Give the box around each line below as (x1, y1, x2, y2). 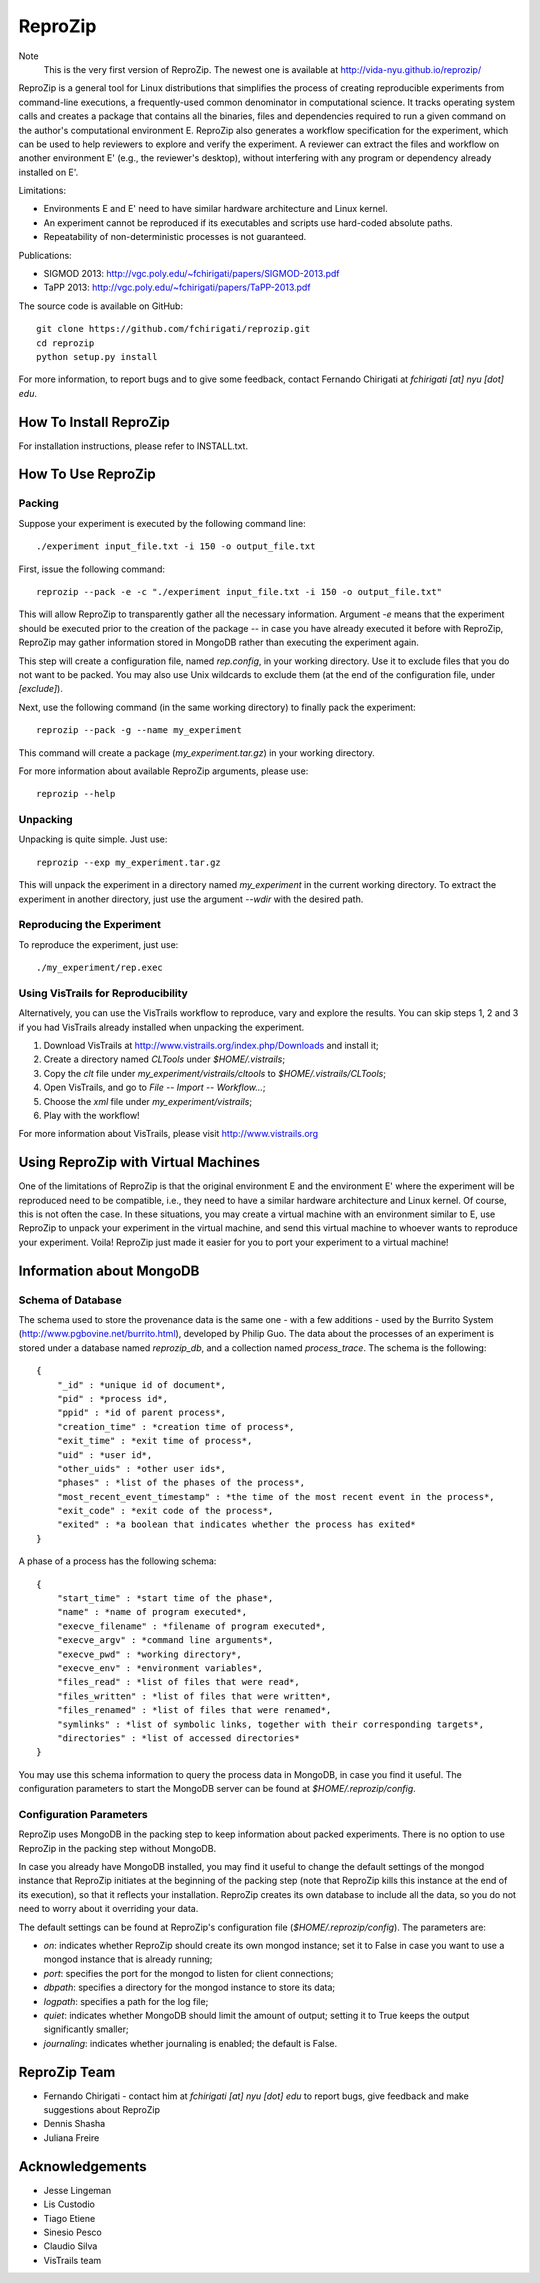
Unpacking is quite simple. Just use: (18, 833, 168, 845)
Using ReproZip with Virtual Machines (18, 1154, 260, 1171)
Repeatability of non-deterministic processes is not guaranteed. (43, 231, 307, 243)
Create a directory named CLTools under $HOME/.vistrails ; (43, 1053, 285, 1065)
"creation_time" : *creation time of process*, (56, 1421, 295, 1432)
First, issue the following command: (18, 563, 165, 575)
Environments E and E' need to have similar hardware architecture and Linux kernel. (43, 203, 389, 215)
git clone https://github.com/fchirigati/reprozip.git (36, 323, 311, 335)
